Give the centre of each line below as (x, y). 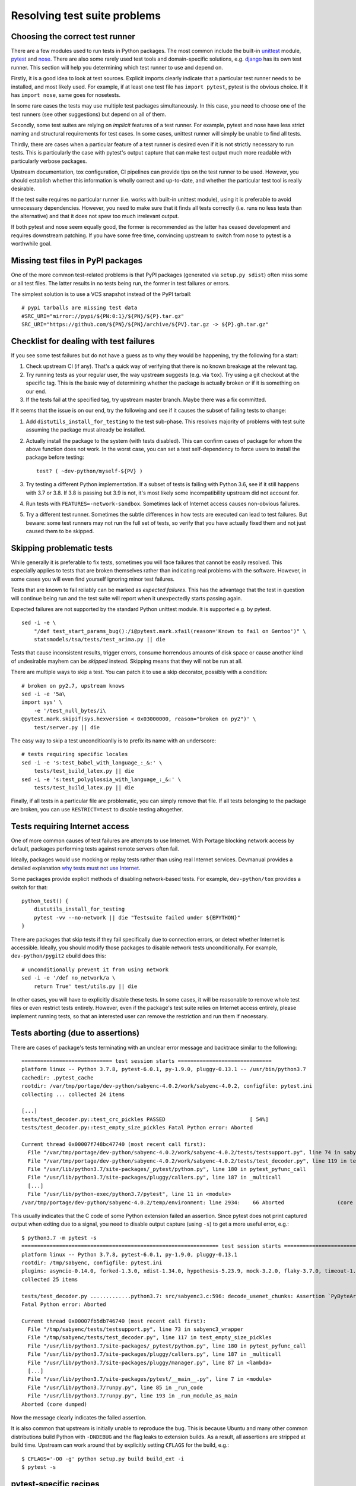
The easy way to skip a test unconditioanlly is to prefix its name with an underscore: (114, 741)
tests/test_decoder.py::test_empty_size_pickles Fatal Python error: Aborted (137, 1128)
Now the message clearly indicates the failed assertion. (79, 1417)
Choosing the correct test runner (73, 37)
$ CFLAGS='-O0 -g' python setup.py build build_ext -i (103, 1459)
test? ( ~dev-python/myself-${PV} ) (90, 471)
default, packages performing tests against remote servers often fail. (95, 849)
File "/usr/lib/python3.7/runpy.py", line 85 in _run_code (115, 1387)
